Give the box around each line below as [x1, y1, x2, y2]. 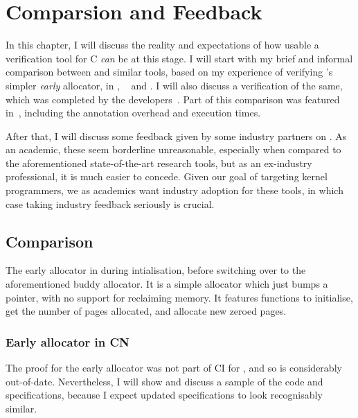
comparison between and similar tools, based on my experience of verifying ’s [6, 64, 333, 79]
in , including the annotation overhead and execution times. [6, 105, 261, 120]
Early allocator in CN [6, 333, 129, 350]
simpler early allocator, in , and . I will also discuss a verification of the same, [6, 78, 343, 92]
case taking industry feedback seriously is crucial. [6, 196, 215, 211]
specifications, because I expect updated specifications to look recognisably [6, 387, 323, 402]
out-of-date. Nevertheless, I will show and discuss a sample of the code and [6, 374, 323, 388]
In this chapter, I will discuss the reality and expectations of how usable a [6, 37, 319, 52]
